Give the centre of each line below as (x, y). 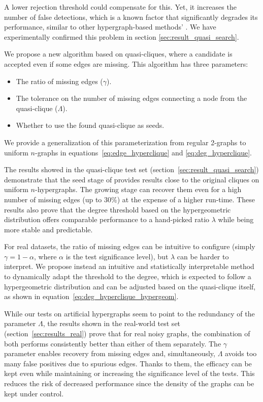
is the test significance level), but (117, 256)
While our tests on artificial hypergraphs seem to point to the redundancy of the (129, 313)
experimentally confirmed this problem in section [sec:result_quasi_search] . (122, 36)
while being (236, 219)
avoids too (241, 353)
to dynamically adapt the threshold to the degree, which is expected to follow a (128, 276)
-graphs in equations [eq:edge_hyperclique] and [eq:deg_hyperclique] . (143, 152)
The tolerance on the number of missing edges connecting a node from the (131, 98)
